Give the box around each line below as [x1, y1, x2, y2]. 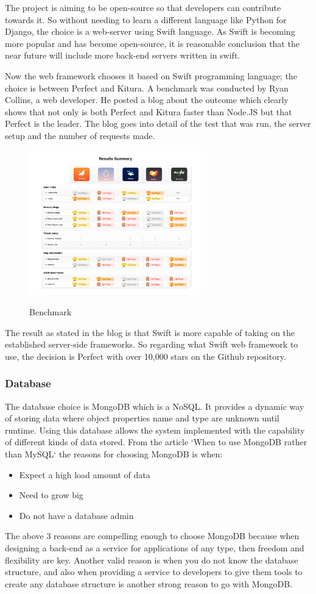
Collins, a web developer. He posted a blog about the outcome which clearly [5, 93, 289, 106]
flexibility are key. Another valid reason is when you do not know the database [5, 553, 298, 566]
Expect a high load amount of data [19, 468, 150, 481]
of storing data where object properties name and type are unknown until [5, 412, 279, 424]
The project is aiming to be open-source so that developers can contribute [5, 1, 281, 13]
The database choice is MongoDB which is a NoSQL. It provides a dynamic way [5, 399, 304, 412]
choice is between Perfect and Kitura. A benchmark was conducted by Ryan [5, 81, 289, 94]
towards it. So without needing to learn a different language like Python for [5, 13, 287, 26]
